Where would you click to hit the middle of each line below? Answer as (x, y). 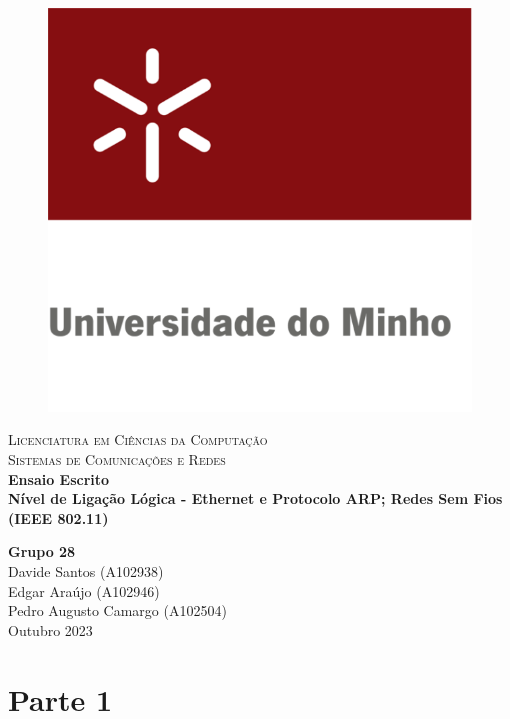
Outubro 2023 (50, 629)
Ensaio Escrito (59, 478)
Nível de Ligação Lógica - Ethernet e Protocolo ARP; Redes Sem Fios (255, 498)
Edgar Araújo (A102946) (84, 590)
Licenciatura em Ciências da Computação (138, 439)
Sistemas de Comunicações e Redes (117, 458)
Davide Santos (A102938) (86, 570)
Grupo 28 (42, 551)
